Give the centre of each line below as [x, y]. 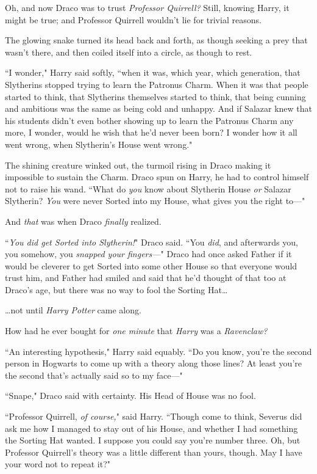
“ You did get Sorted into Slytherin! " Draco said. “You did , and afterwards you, [151, 242]
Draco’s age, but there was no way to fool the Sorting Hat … [116, 289]
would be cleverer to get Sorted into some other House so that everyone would [151, 265]
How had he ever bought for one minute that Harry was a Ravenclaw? [136, 331]
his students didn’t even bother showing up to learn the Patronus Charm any [149, 120]
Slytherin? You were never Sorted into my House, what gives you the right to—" [155, 201]
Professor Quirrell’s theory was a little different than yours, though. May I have [154, 452]
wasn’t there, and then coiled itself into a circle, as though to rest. [129, 52]
